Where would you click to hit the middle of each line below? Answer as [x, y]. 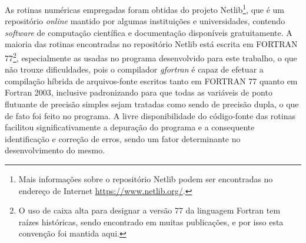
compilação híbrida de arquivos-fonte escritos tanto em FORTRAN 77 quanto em [151, 81]
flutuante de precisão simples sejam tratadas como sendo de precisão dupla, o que [152, 104]
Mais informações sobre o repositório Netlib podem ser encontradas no [146, 179]
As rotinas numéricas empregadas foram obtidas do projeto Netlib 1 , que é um [145, 9]
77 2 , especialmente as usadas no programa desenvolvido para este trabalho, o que [151, 57]
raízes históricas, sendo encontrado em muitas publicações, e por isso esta [151, 221]
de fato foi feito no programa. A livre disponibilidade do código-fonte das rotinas [150, 115]
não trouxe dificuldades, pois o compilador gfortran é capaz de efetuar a [134, 69]
